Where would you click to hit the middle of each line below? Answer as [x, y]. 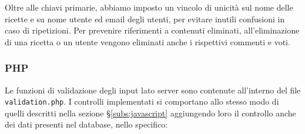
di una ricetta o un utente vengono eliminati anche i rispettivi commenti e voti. [148, 41]
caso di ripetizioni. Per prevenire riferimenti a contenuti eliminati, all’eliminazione [152, 30]
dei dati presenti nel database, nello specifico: [86, 124]
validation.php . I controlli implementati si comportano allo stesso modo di [142, 101]
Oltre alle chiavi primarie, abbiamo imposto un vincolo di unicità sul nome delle [149, 7]
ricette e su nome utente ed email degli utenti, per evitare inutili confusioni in [145, 19]
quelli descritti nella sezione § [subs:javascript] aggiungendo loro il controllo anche [150, 113]
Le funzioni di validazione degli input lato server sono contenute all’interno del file [153, 90]
